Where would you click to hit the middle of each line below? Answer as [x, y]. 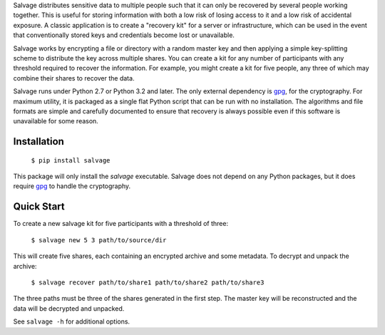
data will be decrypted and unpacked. [69, 308]
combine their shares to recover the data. [74, 78]
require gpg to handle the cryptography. [72, 186]
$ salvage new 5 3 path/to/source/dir [99, 240]
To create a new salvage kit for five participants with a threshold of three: [120, 224]
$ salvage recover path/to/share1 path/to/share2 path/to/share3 [148, 282]
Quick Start [39, 207]
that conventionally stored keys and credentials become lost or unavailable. [124, 35]
